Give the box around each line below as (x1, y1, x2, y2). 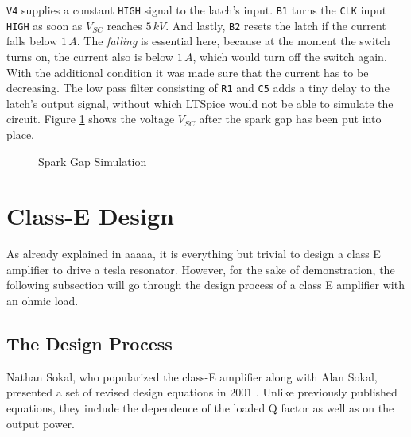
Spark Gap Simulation (38, 153, 147, 169)
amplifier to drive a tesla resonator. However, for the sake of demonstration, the (6, 261, 395, 277)
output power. (6, 415, 76, 431)
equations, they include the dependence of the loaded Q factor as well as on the (6, 400, 394, 416)
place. (6, 126, 34, 142)
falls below (6, 33, 58, 49)
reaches (107, 17, 142, 33)
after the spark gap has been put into (199, 110, 382, 127)
